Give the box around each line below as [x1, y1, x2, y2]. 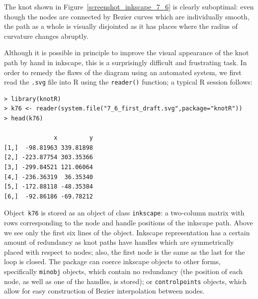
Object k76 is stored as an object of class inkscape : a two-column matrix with [4, 207, 245, 218]
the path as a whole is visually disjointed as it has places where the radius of [4, 21, 238, 31]
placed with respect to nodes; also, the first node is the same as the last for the [4, 246, 245, 257]
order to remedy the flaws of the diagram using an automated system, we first [4, 67, 242, 77]
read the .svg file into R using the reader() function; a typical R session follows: [4, 77, 253, 87]
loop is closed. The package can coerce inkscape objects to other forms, [4, 256, 221, 267]
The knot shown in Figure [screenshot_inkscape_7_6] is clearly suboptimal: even [4, 1, 254, 11]
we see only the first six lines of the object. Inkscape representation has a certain [4, 227, 250, 237]
